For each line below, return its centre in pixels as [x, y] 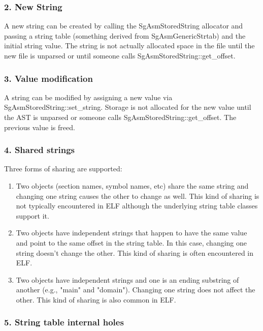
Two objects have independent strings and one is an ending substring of [127, 279]
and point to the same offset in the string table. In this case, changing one [131, 242]
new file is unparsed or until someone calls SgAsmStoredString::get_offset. [120, 55]
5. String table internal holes [64, 322]
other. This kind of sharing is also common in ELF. [96, 299]
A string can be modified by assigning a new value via [88, 97]
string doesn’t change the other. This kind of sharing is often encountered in [135, 252]
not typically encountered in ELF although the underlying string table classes [137, 206]
